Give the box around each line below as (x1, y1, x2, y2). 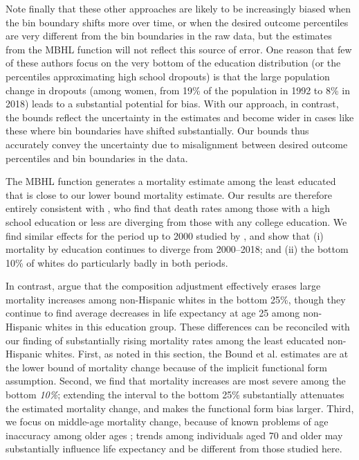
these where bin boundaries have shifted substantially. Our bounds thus (6, 123, 309, 138)
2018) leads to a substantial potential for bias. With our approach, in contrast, (6, 96, 339, 111)
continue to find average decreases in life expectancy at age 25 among (6, 306, 300, 320)
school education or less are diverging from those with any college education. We (6, 214, 347, 229)
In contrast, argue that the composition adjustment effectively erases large (6, 278, 321, 293)
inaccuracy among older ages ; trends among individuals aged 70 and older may (6, 427, 343, 442)
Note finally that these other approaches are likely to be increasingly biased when (6, 1, 351, 15)
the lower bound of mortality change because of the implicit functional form (6, 360, 327, 374)
